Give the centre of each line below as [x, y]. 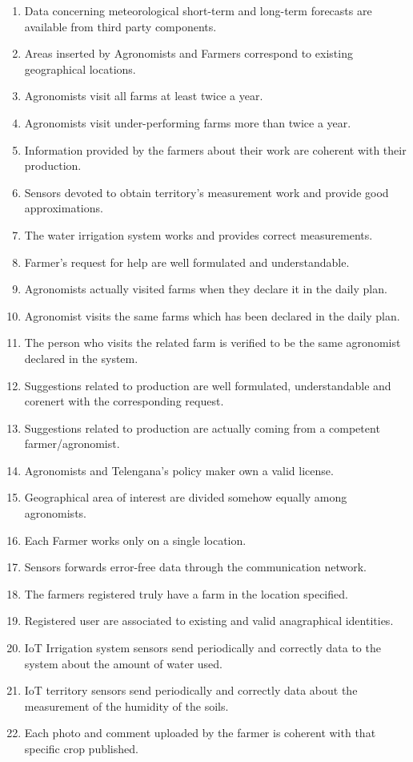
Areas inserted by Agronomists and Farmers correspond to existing [188, 53]
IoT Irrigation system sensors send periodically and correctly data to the [202, 648]
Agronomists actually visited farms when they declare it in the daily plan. [206, 289]
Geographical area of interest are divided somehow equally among [186, 497]
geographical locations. [80, 69]
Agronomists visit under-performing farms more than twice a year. [188, 122]
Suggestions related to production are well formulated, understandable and [208, 385]
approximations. [64, 208]
